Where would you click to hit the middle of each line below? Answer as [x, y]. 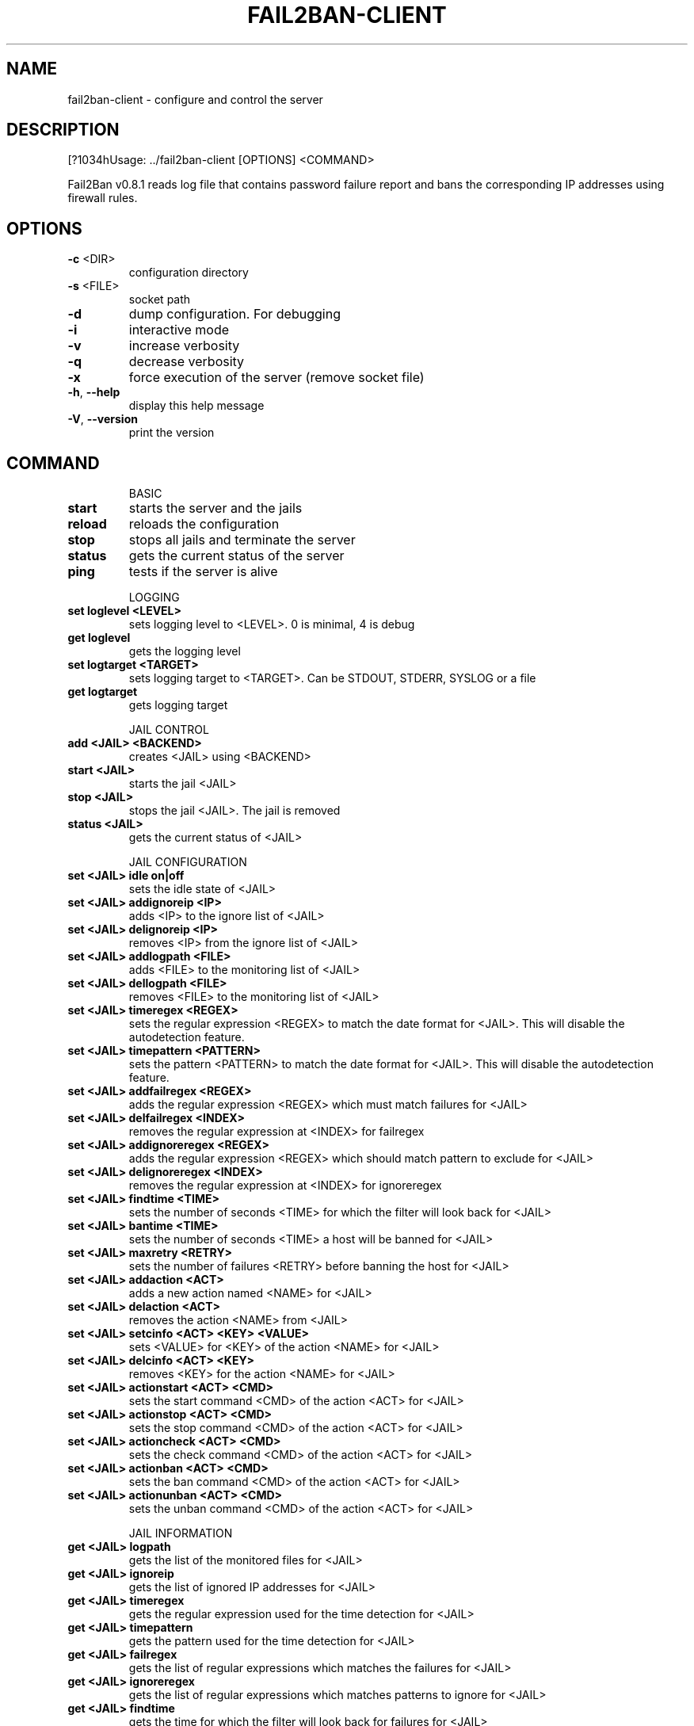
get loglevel [99, 638]
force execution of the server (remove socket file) [276, 378]
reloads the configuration [204, 524]
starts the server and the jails [215, 508]
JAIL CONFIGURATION [188, 862]
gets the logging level [185, 651]
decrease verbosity [187, 362]
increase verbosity [184, 346]
